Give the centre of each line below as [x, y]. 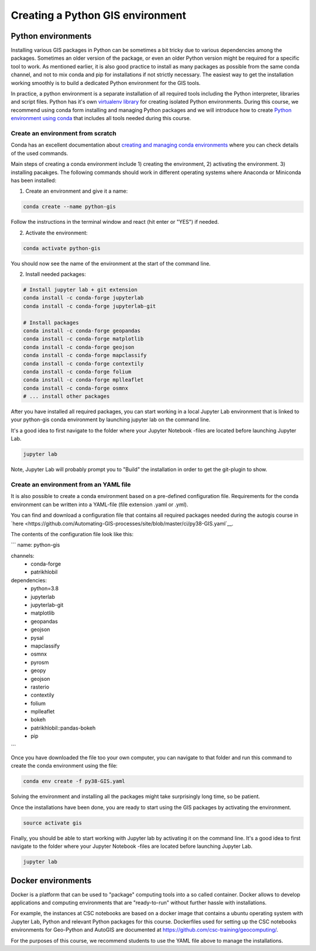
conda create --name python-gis [70, 207]
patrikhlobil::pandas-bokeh [63, 728]
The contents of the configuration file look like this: [72, 534]
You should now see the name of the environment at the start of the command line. [111, 263]
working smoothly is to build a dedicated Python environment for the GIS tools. [106, 83]
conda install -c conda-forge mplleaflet [83, 380]
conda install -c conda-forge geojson [79, 347]
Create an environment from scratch [63, 133]
